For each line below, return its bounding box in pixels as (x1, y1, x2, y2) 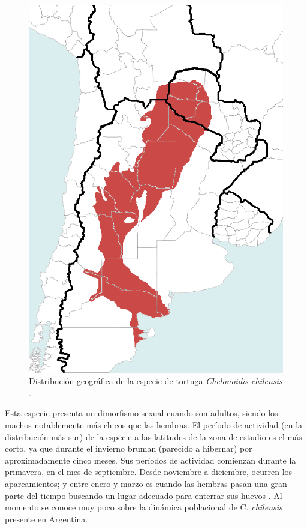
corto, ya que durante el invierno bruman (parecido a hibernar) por (5, 442, 252, 455)
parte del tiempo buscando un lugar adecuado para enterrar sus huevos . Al (5, 489, 282, 501)
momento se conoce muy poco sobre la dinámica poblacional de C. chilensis (5, 501, 282, 513)
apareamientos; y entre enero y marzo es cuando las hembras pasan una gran (5, 477, 287, 489)
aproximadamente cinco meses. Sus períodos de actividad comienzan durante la (5, 453, 296, 466)
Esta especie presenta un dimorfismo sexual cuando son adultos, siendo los (5, 407, 278, 419)
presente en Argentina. (5, 512, 88, 525)
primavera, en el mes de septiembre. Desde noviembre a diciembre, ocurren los (5, 465, 293, 478)
